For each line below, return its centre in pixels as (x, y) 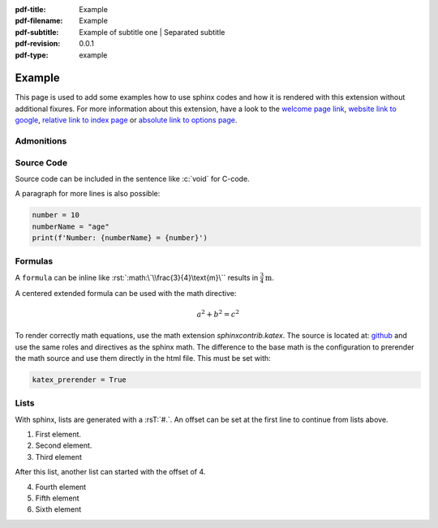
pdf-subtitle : (37, 32)
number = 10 (56, 215)
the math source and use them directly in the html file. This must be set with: (143, 358)
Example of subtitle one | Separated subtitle (152, 32)
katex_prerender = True (79, 380)
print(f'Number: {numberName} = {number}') (120, 238)
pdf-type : (32, 55)
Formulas (34, 261)
